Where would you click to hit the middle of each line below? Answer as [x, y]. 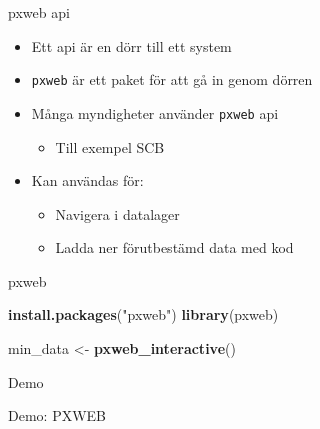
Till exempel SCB [110, 146]
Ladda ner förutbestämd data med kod [174, 247]
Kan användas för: [87, 180]
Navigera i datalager [117, 213]
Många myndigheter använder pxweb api [155, 112]
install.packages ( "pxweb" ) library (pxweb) [143, 314]
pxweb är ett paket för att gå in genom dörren [172, 79]
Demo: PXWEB [57, 415]
